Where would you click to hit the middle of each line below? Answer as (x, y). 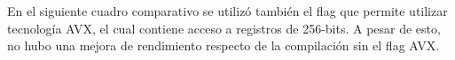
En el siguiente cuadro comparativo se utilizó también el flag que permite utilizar (227, 11)
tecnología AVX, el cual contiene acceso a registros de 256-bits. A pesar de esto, (224, 28)
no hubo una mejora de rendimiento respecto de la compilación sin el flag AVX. (224, 45)
